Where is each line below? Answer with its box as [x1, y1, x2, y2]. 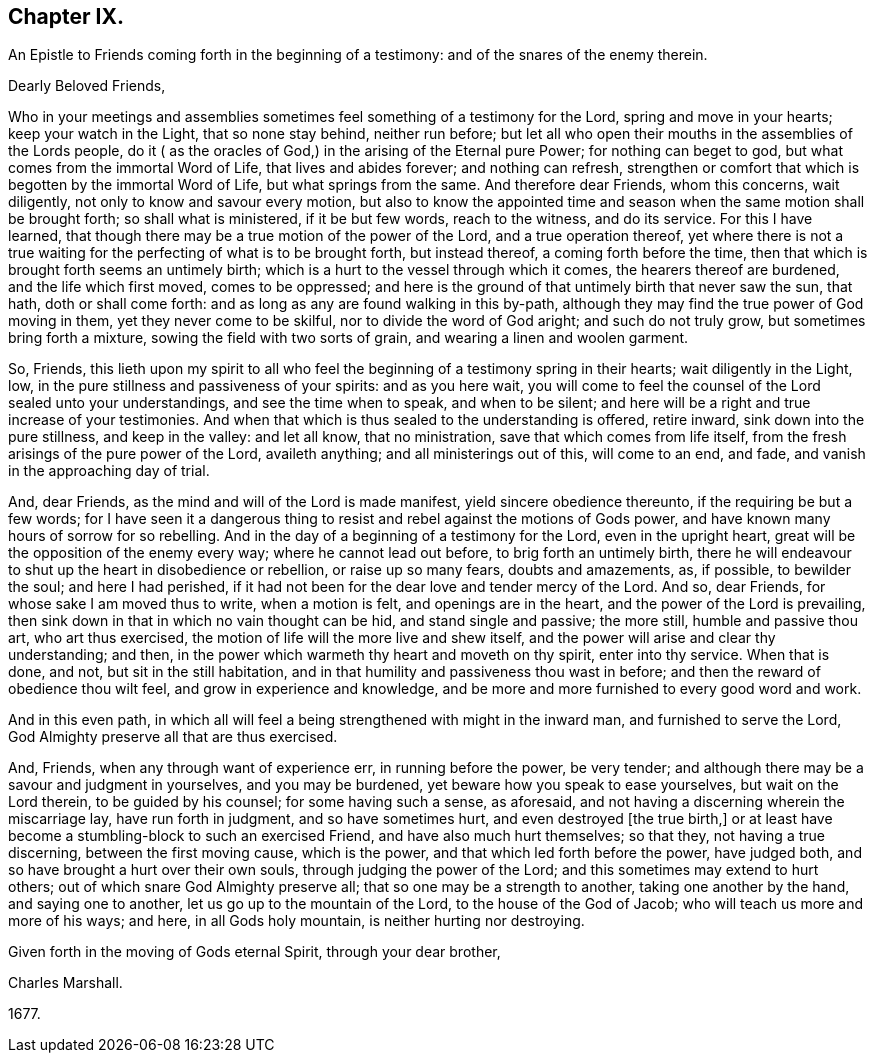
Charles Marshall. [8, 974, 123, 992]
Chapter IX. [8, 4, 124, 29]
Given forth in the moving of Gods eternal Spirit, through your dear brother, [8, 943, 501, 961]
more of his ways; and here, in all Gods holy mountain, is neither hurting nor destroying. [8, 912, 585, 930]
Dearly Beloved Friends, [8, 77, 166, 95]
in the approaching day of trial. [8, 462, 210, 480]
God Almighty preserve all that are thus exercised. [8, 728, 338, 746]
